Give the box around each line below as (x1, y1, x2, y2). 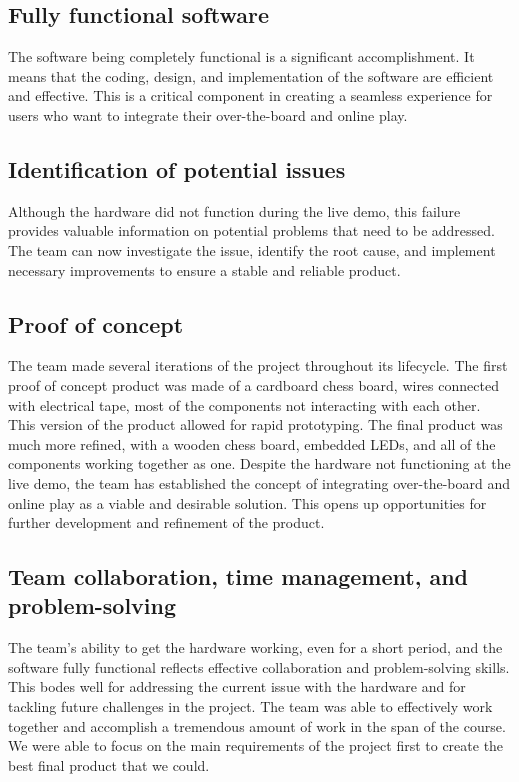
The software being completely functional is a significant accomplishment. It (8, 46, 475, 67)
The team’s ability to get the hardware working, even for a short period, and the (8, 637, 503, 658)
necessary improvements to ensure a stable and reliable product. (8, 259, 401, 280)
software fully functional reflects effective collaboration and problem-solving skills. (8, 656, 510, 677)
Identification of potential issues (8, 153, 346, 184)
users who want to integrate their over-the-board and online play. (8, 104, 408, 125)
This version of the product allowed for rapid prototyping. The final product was (8, 414, 503, 435)
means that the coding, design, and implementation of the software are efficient (8, 65, 494, 86)
